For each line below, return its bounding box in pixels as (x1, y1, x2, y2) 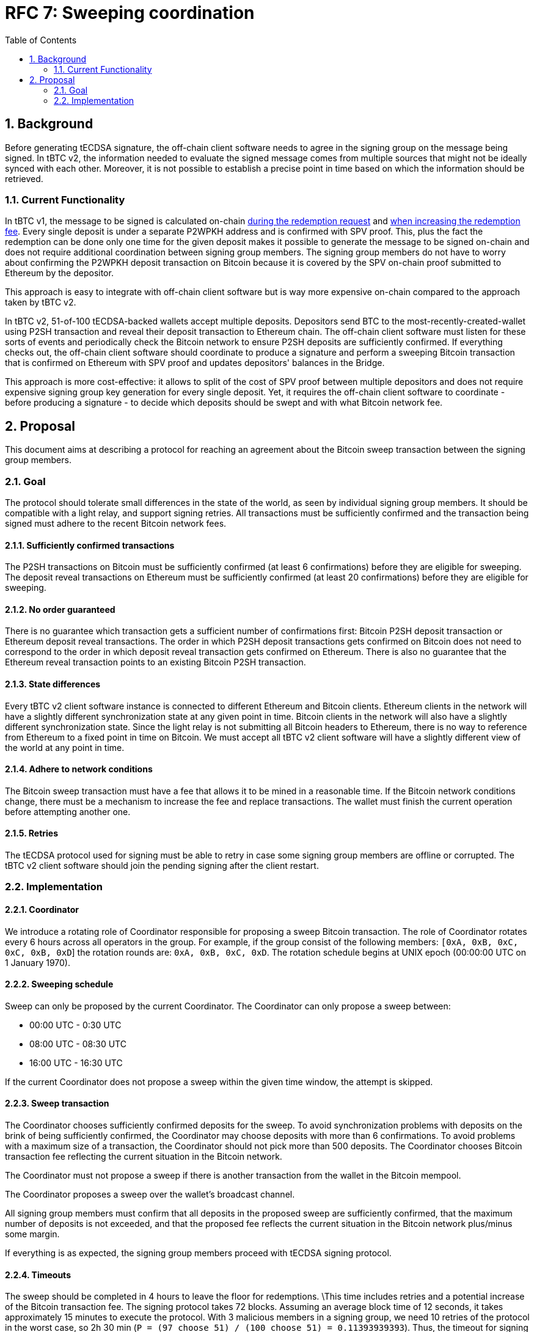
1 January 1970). (5, 957, 70, 968)
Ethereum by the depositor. (5, 268, 114, 279)
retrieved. (5, 173, 43, 184)
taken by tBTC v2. (5, 297, 76, 308)
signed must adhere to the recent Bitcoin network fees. (5, 518, 227, 529)
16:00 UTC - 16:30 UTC (29, 1057, 123, 1068)
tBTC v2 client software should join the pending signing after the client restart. (5, 860, 319, 871)
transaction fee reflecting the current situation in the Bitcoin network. (5, 1151, 282, 1162)
